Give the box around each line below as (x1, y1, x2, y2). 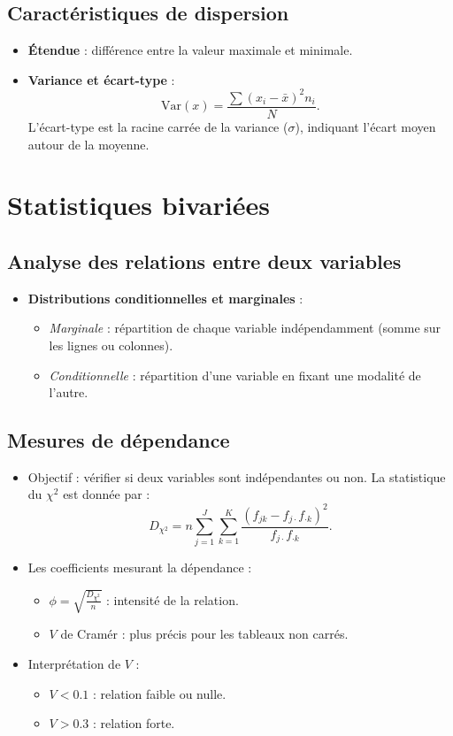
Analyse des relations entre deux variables (7, 247, 402, 274)
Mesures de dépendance (7, 426, 230, 454)
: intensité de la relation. (105, 590, 239, 609)
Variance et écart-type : (27, 70, 175, 88)
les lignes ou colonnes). (49, 335, 173, 354)
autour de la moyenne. (27, 134, 150, 153)
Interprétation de (27, 655, 121, 673)
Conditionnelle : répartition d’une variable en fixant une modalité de (49, 365, 421, 384)
